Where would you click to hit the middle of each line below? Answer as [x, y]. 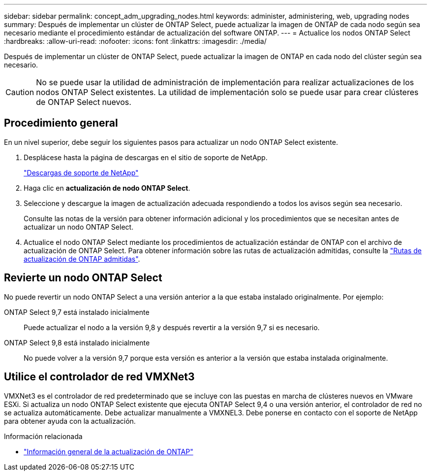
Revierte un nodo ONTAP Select [83, 278]
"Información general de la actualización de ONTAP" [108, 451]
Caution [20, 92]
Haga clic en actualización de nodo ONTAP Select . [107, 188]
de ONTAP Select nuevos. [84, 102]
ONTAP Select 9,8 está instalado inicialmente [77, 342]
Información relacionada [43, 436]
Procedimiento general [61, 123]
